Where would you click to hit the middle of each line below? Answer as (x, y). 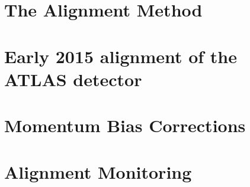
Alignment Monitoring (98, 171)
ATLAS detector (73, 79)
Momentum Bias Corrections (125, 125)
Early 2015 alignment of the (121, 56)
